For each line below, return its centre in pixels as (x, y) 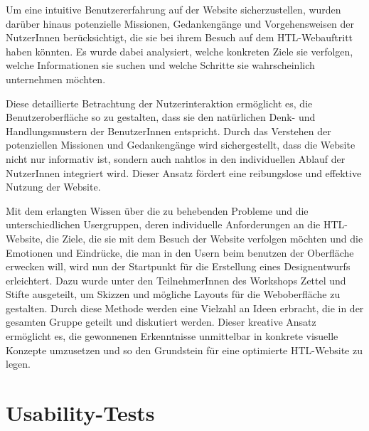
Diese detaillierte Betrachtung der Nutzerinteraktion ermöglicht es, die (159, 103)
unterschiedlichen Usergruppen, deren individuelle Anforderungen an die (163, 224)
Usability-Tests (80, 413)
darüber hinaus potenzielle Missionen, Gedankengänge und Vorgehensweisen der (180, 23)
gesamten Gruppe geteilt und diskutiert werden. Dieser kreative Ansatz (161, 322)
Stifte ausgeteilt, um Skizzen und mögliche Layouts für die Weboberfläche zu (173, 294)
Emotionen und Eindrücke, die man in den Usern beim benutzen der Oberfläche (180, 252)
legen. (18, 364)
